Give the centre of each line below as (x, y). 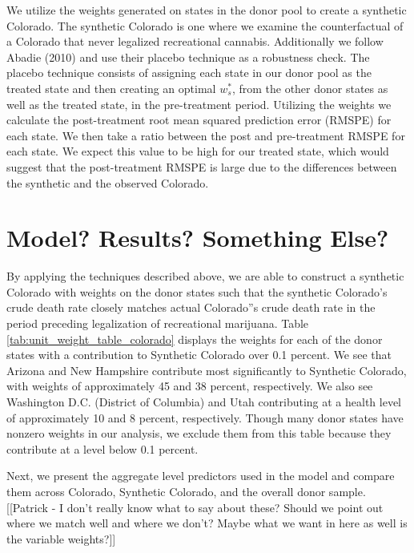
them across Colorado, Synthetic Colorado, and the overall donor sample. (186, 491)
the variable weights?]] (61, 538)
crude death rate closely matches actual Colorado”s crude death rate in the (191, 307)
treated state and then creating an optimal (111, 88)
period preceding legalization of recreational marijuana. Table (158, 323)
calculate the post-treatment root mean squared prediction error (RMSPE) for (199, 120)
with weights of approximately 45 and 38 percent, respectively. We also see (190, 386)
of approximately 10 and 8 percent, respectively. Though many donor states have (205, 417)
